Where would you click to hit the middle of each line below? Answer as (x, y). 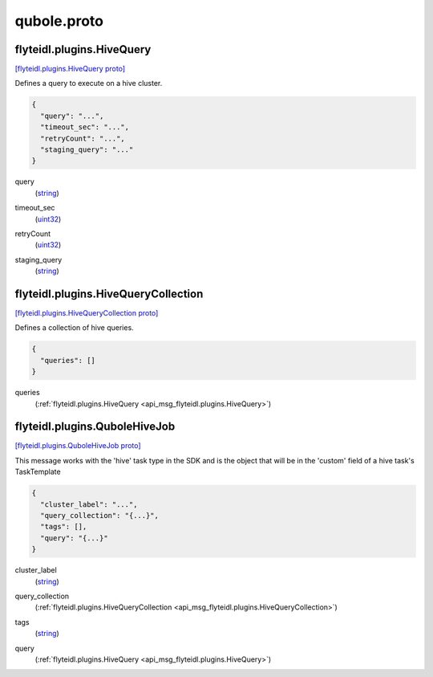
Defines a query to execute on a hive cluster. (89, 84)
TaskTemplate (38, 472)
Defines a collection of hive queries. (74, 328)
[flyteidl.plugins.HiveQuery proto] (70, 69)
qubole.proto (59, 21)
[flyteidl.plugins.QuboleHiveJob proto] (78, 446)
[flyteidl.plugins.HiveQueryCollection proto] (87, 313)
